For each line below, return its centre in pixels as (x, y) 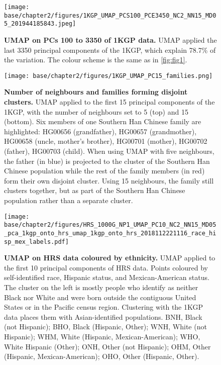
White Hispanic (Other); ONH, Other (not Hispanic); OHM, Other (107, 346)
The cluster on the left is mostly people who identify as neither (101, 287)
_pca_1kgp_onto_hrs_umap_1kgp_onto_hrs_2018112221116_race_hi (110, 233)
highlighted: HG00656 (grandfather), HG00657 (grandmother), (100, 131)
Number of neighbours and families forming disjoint (96, 92)
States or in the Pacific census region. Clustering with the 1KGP (104, 307)
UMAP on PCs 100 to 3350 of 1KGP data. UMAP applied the (111, 39)
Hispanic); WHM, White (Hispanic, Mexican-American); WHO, (102, 336)
